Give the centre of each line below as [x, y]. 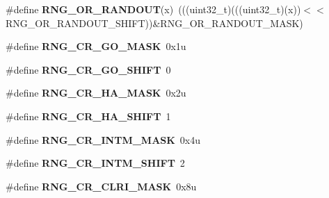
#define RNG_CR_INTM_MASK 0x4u [103, 139]
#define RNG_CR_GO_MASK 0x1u [96, 46]
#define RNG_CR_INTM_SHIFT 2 [95, 163]
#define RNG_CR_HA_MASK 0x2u [96, 93]
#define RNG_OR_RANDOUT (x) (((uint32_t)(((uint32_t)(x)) [153, 9]
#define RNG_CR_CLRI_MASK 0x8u [101, 186]
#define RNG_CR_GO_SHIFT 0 [88, 69]
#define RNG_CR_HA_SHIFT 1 [88, 116]
